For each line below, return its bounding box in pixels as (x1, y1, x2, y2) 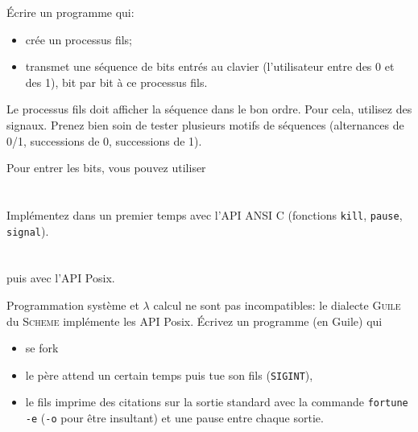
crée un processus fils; (25, 31, 132, 47)
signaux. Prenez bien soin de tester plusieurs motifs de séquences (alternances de (6, 116, 404, 133)
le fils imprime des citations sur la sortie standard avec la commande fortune (25, 393, 408, 410)
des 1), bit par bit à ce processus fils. (25, 73, 208, 90)
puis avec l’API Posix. (6, 269, 115, 286)
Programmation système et (6, 297, 139, 314)
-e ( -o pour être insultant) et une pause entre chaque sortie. (25, 409, 324, 426)
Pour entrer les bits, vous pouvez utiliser (6, 159, 206, 176)
